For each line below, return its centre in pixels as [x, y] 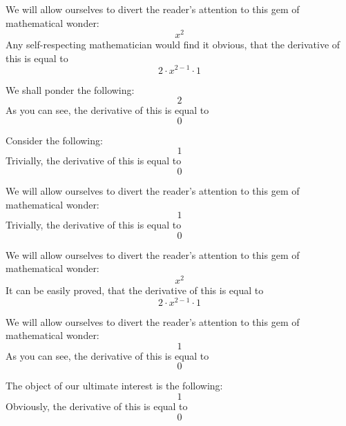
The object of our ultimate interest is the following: [114, 386]
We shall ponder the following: [70, 89]
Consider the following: [54, 140]
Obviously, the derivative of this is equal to [97, 406]
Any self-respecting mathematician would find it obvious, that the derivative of [173, 45]
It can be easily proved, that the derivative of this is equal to [135, 290]
